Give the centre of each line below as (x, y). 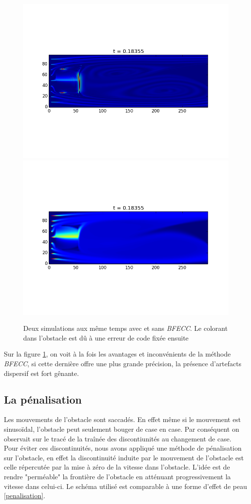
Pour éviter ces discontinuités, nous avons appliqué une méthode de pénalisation (123, 448)
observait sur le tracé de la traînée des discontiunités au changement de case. (118, 438)
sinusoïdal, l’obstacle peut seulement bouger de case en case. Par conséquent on (122, 429)
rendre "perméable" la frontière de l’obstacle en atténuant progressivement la (118, 476)
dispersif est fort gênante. (42, 373)
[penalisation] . (25, 496)
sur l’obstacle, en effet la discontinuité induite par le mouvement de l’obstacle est (124, 457)
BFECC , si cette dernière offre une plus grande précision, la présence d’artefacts (123, 363)
